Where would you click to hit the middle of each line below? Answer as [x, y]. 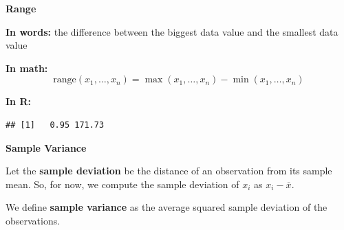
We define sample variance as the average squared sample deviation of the [166, 207]
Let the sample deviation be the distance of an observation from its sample [169, 171]
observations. [33, 220]
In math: [27, 68]
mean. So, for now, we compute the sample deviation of [122, 184]
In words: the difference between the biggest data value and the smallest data [172, 31]
